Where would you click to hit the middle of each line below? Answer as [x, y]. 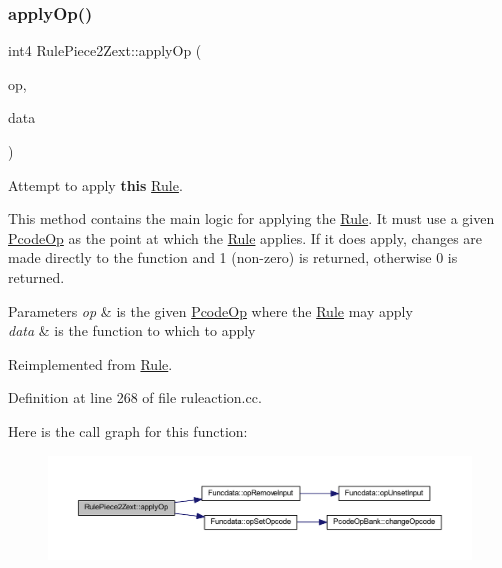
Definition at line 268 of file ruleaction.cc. [135, 397]
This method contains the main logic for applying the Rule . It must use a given [251, 218]
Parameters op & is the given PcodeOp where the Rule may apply [210, 310]
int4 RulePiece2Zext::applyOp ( [105, 50]
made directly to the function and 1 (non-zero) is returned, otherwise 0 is [233, 257]
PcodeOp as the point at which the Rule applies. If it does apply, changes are [245, 237]
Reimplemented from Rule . [90, 363]
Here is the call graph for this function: [128, 430]
